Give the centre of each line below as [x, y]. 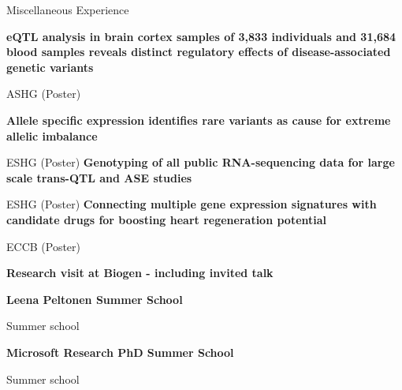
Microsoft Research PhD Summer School [120, 352]
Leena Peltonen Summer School [95, 299]
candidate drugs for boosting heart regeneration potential [167, 219]
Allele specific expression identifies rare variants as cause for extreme [199, 120]
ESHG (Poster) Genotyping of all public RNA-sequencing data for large [201, 162]
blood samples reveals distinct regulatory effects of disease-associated [199, 52]
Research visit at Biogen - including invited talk [140, 273]
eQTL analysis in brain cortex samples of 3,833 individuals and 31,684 [201, 36]
